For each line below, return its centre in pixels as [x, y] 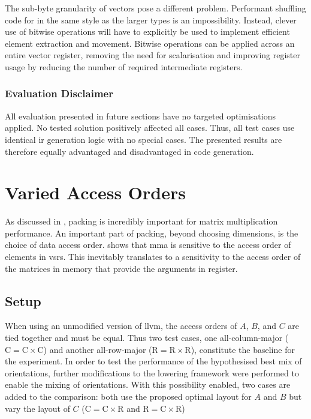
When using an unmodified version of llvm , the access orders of [121, 326]
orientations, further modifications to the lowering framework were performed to [152, 372]
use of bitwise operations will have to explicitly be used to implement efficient [147, 32]
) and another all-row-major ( [98, 349]
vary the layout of [37, 408]
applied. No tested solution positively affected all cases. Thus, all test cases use [150, 128]
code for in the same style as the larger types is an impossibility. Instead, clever [151, 20]
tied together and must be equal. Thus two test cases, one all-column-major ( [147, 338]
